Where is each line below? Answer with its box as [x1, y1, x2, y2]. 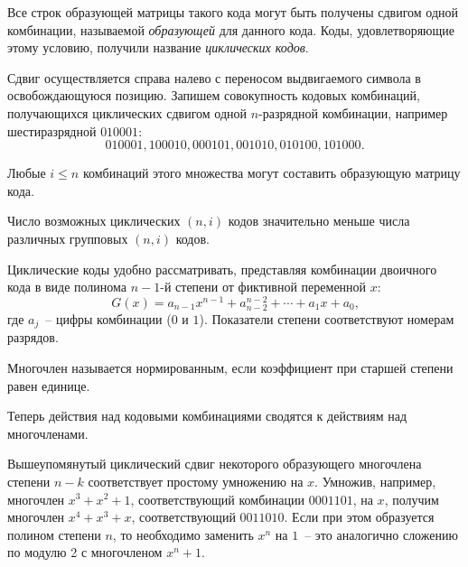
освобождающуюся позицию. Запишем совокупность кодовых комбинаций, [7, 86, 420, 105]
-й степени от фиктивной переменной [160, 277, 367, 296]
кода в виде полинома [7, 277, 127, 296]
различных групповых [7, 228, 128, 247]
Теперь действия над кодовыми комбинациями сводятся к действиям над [7, 406, 407, 425]
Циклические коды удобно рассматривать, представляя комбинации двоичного [7, 259, 437, 278]
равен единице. [7, 376, 90, 395]
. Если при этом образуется [284, 507, 435, 526]
